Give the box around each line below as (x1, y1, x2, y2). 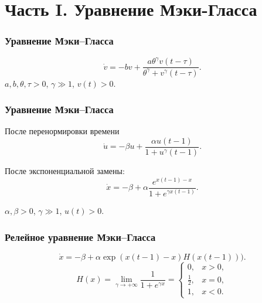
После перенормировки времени (5, 125, 120, 137)
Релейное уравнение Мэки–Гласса (5, 229, 156, 244)
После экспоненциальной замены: (5, 164, 125, 176)
